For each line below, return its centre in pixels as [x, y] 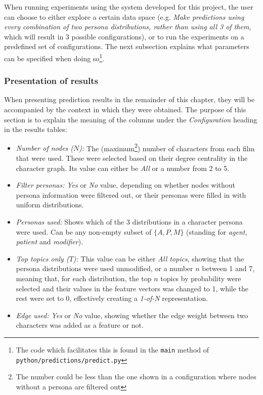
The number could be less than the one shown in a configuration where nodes [136, 377]
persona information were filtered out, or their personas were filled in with [131, 194]
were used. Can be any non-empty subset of [84, 231]
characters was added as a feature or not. [80, 325]
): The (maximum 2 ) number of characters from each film [167, 147]
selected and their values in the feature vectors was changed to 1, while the [132, 288]
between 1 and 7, [228, 268]
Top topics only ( [42, 258]
